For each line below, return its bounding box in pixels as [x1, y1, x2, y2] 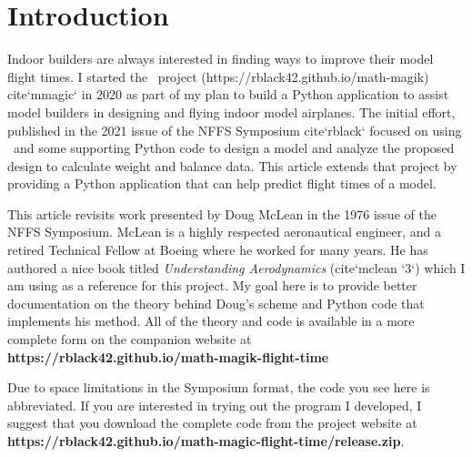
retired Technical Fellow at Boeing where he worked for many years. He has [7, 240, 428, 259]
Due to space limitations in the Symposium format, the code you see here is [7, 378, 430, 397]
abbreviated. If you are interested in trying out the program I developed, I [7, 395, 422, 414]
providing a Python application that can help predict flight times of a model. [7, 174, 437, 193]
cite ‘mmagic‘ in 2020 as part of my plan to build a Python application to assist [7, 85, 449, 104]
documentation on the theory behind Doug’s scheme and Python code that [7, 293, 425, 312]
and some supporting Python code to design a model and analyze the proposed [13, 138, 455, 157]
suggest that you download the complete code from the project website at [7, 413, 417, 432]
